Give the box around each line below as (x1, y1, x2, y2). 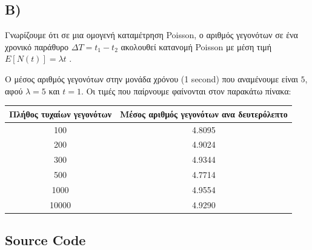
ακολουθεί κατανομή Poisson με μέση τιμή (121, 40, 272, 53)
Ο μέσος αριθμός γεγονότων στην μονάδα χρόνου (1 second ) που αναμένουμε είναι (5, 72, 298, 85)
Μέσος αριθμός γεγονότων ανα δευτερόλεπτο (120, 107, 288, 120)
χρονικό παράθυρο (5, 40, 69, 53)
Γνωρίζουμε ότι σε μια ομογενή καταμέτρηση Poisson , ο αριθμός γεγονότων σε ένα (5, 28, 298, 41)
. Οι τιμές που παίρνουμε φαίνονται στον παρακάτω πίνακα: (81, 84, 291, 97)
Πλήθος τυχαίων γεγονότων (9, 107, 112, 120)
